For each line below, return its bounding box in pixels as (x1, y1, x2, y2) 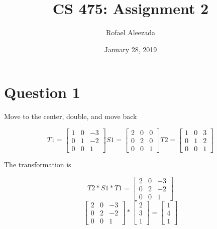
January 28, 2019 (104, 44, 157, 54)
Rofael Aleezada (105, 27, 156, 38)
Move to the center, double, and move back (4, 111, 137, 122)
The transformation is (4, 159, 71, 169)
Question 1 (4, 82, 80, 102)
